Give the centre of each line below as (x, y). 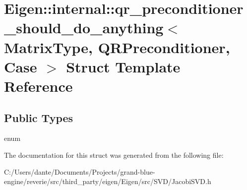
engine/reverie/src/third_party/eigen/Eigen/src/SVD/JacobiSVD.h (108, 181)
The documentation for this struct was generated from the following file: (114, 155)
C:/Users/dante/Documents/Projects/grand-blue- (80, 171)
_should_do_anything (84, 28)
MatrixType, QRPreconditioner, (117, 47)
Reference (38, 86)
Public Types (39, 117)
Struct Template (123, 66)
